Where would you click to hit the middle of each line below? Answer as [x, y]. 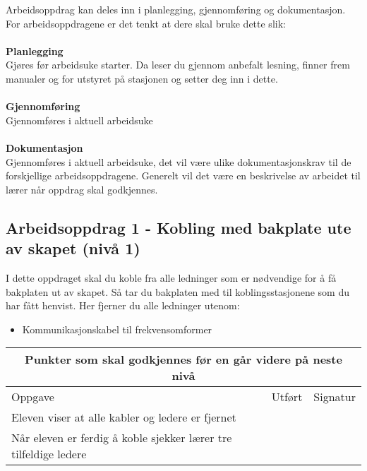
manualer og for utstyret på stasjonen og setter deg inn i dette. [142, 78]
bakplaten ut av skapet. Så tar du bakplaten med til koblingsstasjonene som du [178, 291]
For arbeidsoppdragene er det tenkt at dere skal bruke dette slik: [146, 23]
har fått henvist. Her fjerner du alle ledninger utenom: [123, 305]
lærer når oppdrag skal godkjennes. [82, 189]
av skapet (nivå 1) [73, 248]
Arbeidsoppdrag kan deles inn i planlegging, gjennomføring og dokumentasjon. [176, 9]
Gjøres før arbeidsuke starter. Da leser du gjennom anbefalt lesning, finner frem [178, 65]
